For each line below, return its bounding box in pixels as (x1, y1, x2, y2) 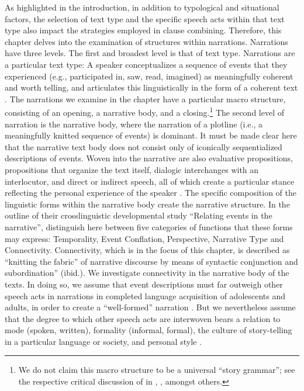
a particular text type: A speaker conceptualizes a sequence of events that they (5, 58, 288, 70)
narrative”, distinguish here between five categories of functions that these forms (5, 220, 293, 233)
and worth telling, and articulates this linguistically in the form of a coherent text (5, 81, 298, 94)
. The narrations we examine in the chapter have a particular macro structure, (5, 92, 286, 105)
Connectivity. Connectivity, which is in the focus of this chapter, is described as (5, 244, 290, 256)
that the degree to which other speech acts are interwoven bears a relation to (5, 312, 281, 324)
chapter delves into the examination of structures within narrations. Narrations (5, 35, 288, 47)
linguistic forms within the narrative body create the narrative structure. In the (5, 198, 290, 210)
